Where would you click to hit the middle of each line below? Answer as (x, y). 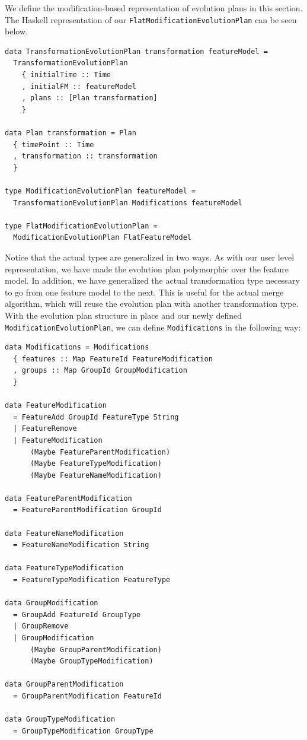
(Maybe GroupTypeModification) (92, 661)
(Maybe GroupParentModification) (96, 650)
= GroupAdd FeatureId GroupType (77, 614)
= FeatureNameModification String (81, 545)
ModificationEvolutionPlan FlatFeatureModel (102, 238)
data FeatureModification (56, 406)
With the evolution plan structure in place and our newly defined (124, 315)
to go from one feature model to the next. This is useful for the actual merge (144, 292)
